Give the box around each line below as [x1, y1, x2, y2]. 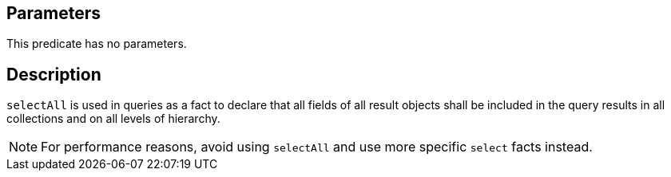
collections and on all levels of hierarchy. [6, 112, 220, 126]
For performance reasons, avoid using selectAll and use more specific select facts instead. [41, 139, 593, 155]
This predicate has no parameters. [6, 37, 187, 51]
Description [6, 64, 101, 85]
